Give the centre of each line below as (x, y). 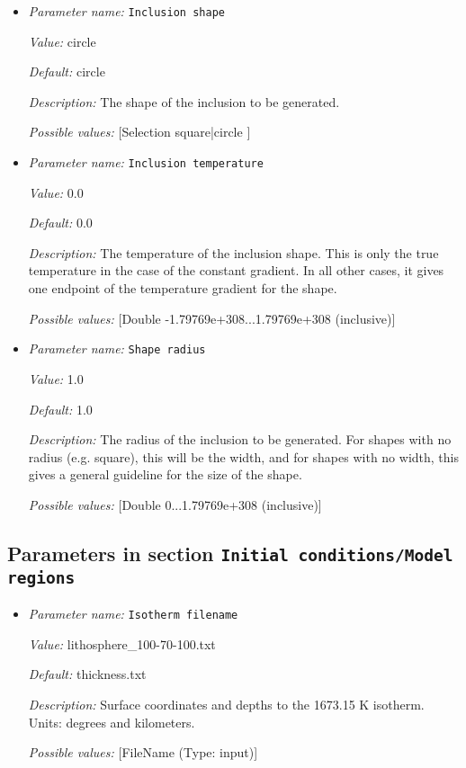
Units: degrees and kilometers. (112, 722)
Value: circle (62, 41)
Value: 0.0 (56, 192)
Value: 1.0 (56, 378)
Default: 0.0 (60, 223)
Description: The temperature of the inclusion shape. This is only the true (233, 252)
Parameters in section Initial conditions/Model (230, 553)
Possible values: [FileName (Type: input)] (143, 752)
